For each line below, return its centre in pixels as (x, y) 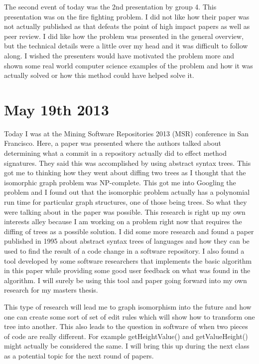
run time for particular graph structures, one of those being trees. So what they (126, 202)
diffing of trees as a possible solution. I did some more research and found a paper (129, 231)
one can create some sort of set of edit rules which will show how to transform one (129, 316)
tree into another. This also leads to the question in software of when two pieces (126, 326)
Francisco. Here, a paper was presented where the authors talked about (113, 143)
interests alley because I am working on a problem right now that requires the (123, 221)
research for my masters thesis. (51, 290)
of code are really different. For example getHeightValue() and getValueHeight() (126, 336)
